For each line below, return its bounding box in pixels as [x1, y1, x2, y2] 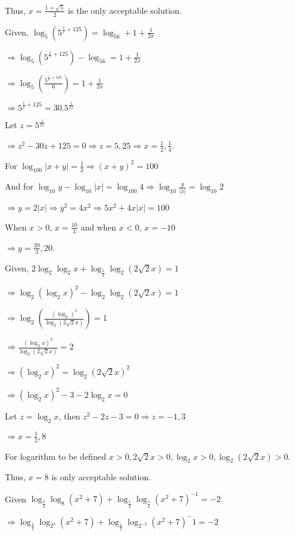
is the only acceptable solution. [67, 4, 182, 16]
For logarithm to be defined [5, 450, 106, 462]
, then [58, 410, 81, 422]
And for [5, 180, 34, 193]
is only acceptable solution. [51, 471, 151, 483]
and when [81, 220, 117, 233]
